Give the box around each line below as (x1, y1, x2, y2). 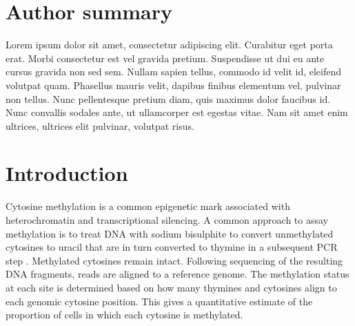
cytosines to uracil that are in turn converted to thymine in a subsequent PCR (6, 240, 338, 254)
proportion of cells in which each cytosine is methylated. (6, 307, 243, 322)
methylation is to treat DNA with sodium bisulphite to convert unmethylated (6, 226, 334, 240)
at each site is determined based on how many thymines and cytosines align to (6, 280, 337, 294)
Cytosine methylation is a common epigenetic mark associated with (6, 199, 290, 213)
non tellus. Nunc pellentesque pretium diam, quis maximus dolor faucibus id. (6, 91, 331, 106)
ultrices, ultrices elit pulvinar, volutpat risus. (6, 118, 194, 133)
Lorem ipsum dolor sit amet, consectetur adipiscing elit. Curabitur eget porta (6, 37, 333, 52)
